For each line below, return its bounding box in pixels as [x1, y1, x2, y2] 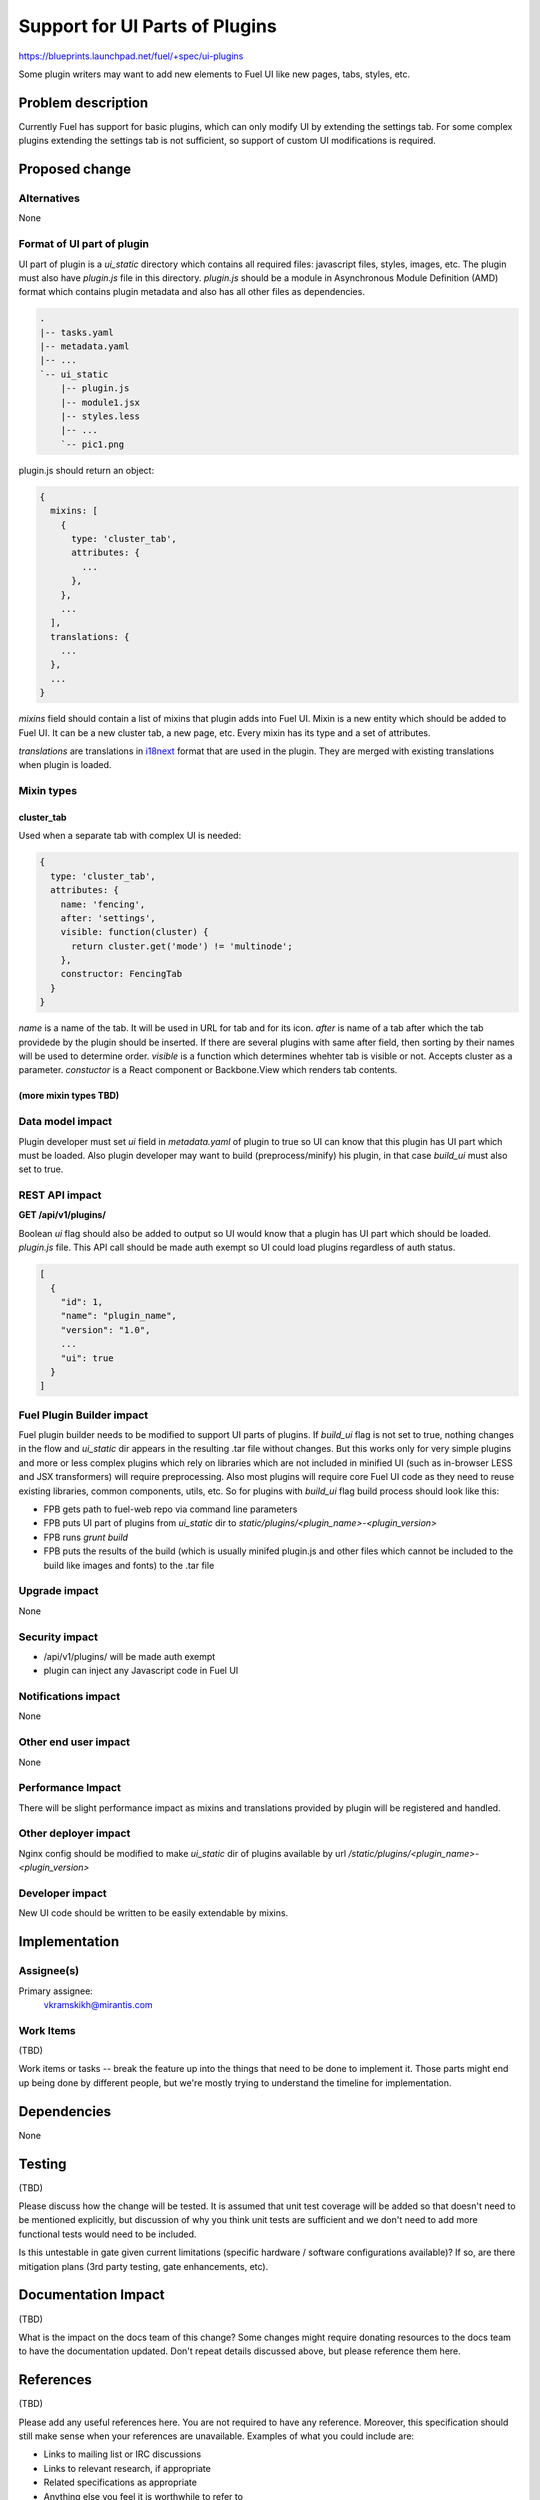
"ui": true [60, 1352, 114, 1364]
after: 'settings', [60, 912, 157, 924]
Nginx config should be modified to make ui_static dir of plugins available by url [18, 1847, 347, 1859]
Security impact [18, 1630, 99, 1644]
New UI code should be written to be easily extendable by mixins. [18, 1907, 289, 1919]
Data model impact [18, 1115, 113, 1129]
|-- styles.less [60, 411, 140, 422]
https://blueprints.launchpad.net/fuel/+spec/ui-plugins [18, 50, 244, 62]
